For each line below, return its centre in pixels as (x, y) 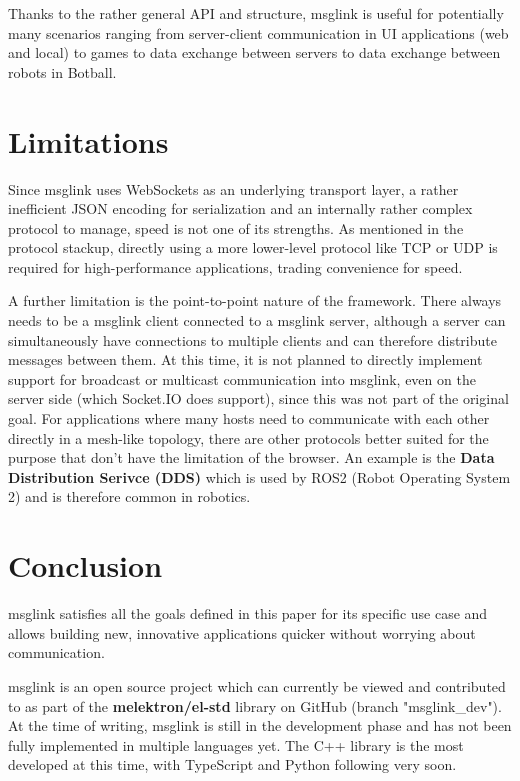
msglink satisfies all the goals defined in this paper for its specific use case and (248, 613)
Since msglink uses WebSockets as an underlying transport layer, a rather (233, 188)
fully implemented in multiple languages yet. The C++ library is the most (236, 744)
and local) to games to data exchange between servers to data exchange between (254, 52)
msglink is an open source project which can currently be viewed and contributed (257, 685)
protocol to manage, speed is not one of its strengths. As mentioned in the (236, 227)
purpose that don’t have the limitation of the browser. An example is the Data (251, 457)
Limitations (88, 140)
